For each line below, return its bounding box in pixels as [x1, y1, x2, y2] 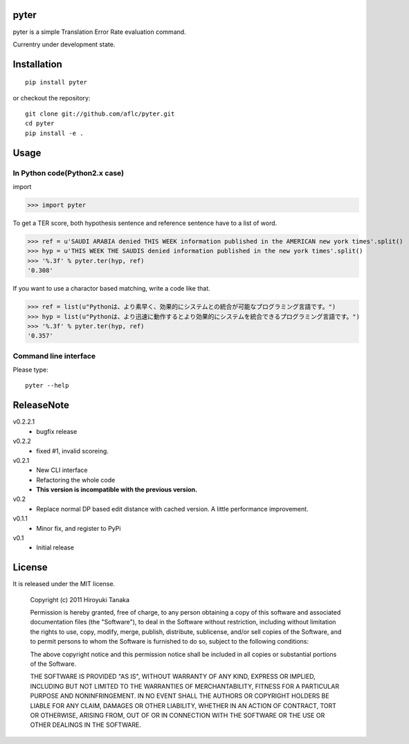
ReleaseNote [12, 399, 69, 411]
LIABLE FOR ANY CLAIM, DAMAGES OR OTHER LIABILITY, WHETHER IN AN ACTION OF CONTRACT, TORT [30, 701, 337, 709]
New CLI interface [36, 466, 88, 474]
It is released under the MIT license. [12, 580, 116, 588]
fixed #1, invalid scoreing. [36, 446, 109, 455]
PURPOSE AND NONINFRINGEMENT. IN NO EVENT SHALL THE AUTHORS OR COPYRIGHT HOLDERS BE [30, 692, 329, 700]
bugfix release [36, 427, 78, 435]
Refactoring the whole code [36, 475, 116, 484]
